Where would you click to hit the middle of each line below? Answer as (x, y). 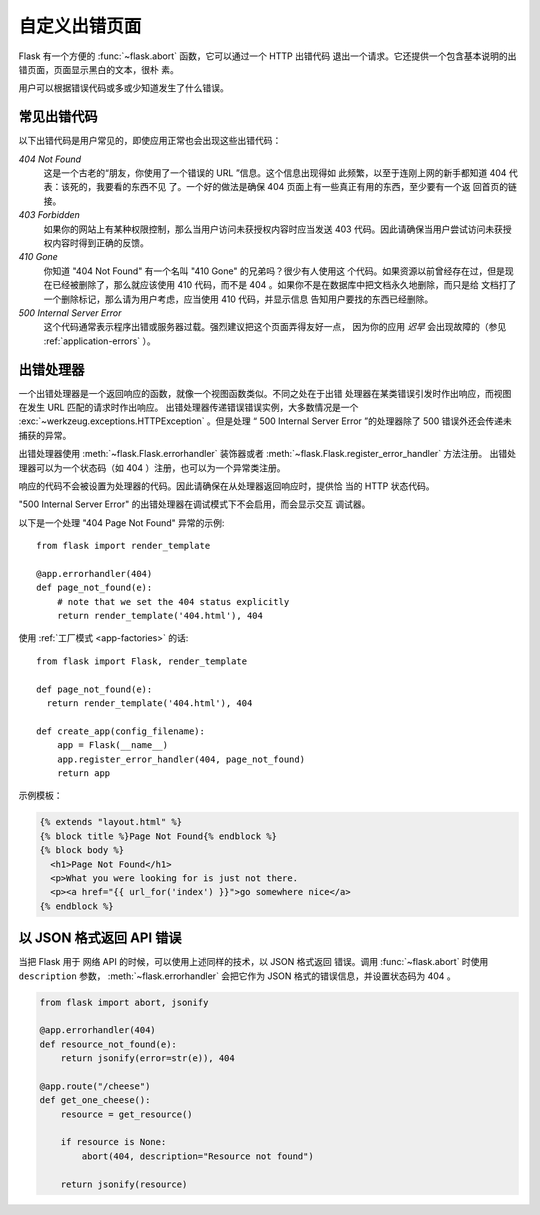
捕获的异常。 (45, 435)
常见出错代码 (58, 116)
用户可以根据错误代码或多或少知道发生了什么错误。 (123, 88)
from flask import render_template (123, 546)
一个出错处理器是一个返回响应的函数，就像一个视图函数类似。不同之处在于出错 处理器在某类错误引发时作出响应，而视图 (265, 393)
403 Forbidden (49, 215)
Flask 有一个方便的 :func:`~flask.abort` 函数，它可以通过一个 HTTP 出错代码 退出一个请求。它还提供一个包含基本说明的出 (267, 56)
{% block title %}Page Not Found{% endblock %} (158, 836)
